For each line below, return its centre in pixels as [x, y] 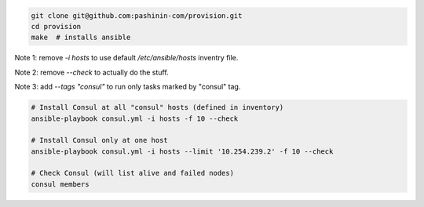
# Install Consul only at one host [99, 140]
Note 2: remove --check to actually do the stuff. [91, 72]
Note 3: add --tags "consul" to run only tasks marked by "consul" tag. [128, 87]
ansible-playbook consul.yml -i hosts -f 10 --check [135, 118]
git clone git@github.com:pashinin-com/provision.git [137, 15]
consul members [60, 184]
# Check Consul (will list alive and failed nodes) [133, 173]
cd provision [56, 26]
